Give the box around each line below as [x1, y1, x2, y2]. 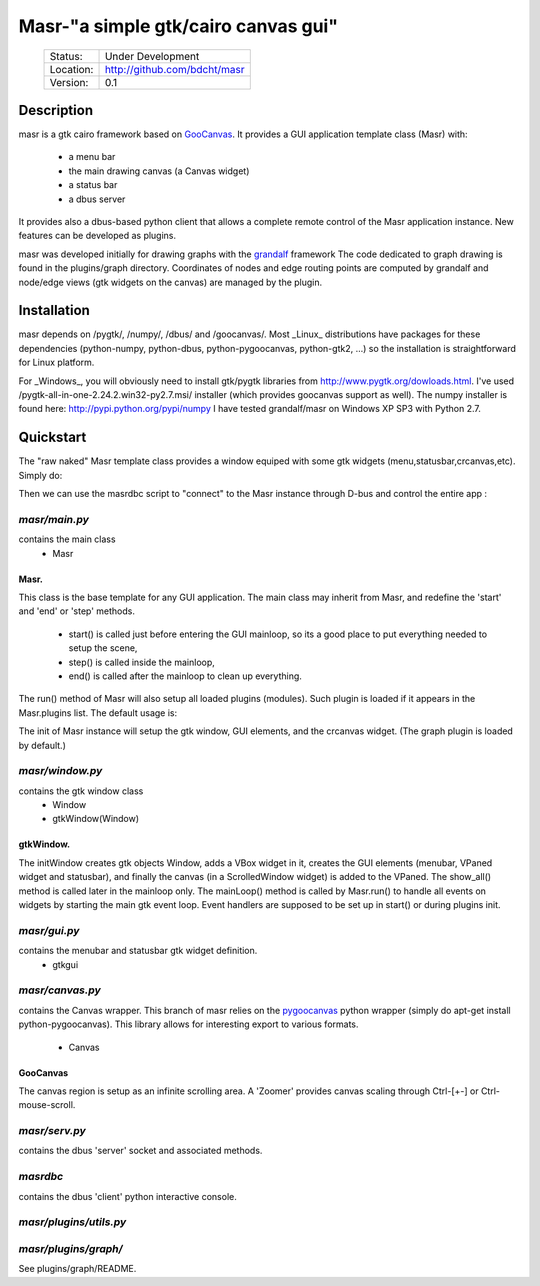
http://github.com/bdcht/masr [104, 62, 245, 76]
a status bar [68, 179, 118, 191]
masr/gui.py [18, 923, 80, 937]
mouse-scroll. [18, 1099, 76, 1111]
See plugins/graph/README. [18, 1263, 137, 1275]
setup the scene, [68, 642, 138, 654]
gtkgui [52, 958, 79, 970]
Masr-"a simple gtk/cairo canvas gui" [18, 15, 339, 37]
